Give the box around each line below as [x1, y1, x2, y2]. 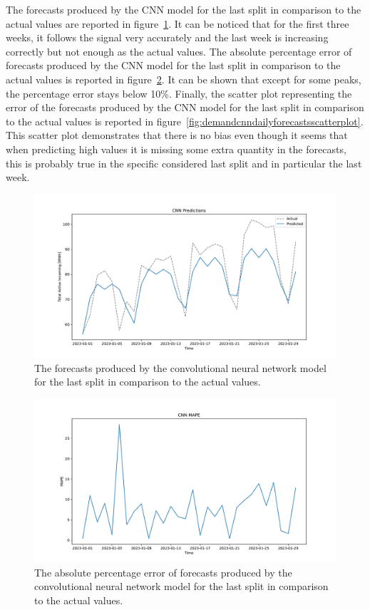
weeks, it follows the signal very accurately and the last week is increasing [6, 30, 329, 45]
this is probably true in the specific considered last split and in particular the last [6, 155, 362, 170]
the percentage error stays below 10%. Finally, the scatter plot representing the [6, 86, 352, 100]
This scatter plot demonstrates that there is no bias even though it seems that [6, 128, 348, 143]
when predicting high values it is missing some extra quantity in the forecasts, [6, 141, 346, 156]
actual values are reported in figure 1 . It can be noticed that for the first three [6, 16, 349, 31]
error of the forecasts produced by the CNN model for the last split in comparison [6, 100, 364, 115]
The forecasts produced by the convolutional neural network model [34, 360, 327, 375]
